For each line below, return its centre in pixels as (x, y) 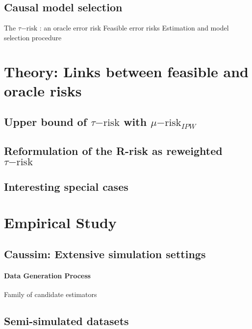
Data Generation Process (47, 276)
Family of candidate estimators (50, 294)
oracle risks (43, 90)
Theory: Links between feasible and (126, 71)
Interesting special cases (66, 186)
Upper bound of (46, 122)
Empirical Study (60, 223)
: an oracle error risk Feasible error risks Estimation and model (134, 28)
